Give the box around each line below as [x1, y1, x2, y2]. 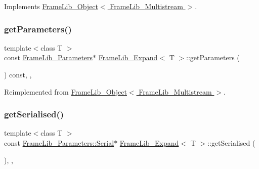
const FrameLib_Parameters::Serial [4, 138, 114, 148]
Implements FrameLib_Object [4, 1, 99, 11]
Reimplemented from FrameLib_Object [4, 86, 127, 97]
